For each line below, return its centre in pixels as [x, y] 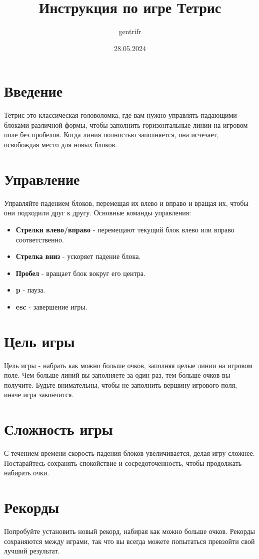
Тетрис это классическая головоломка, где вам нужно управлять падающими [120, 115]
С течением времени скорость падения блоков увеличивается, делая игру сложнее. [129, 453]
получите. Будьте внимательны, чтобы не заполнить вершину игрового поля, [120, 384]
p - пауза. [30, 290]
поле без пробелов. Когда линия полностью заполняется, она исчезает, [111, 134]
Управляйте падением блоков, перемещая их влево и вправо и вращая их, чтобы [126, 203]
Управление [42, 179]
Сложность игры [58, 429]
